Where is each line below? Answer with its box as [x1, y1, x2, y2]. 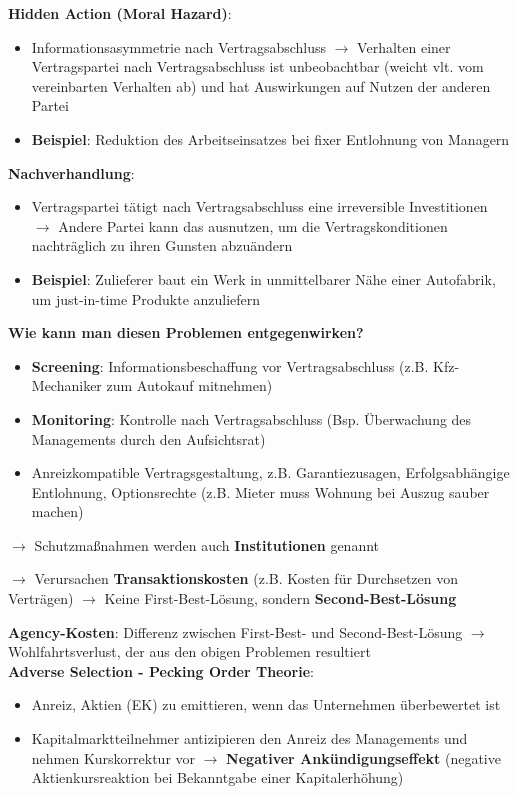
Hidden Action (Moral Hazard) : [8, 3, 232, 23]
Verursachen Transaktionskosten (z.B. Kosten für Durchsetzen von [34, 568, 459, 589]
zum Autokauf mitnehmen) [106, 375, 273, 396]
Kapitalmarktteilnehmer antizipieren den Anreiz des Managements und [31, 728, 468, 749]
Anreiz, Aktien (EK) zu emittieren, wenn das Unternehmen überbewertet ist [31, 694, 501, 715]
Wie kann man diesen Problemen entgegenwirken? [8, 322, 364, 343]
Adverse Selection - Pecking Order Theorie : [8, 660, 314, 681]
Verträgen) [8, 588, 74, 609]
